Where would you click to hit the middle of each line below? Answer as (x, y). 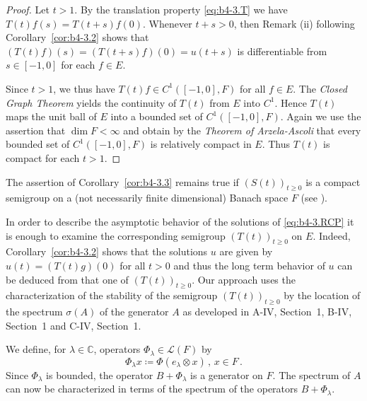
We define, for (36, 349)
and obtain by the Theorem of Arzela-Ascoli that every (242, 130)
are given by (246, 251)
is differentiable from (282, 51)
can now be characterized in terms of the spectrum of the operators (152, 389)
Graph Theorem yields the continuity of (91, 102)
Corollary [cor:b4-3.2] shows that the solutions (107, 251)
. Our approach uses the (244, 279)
